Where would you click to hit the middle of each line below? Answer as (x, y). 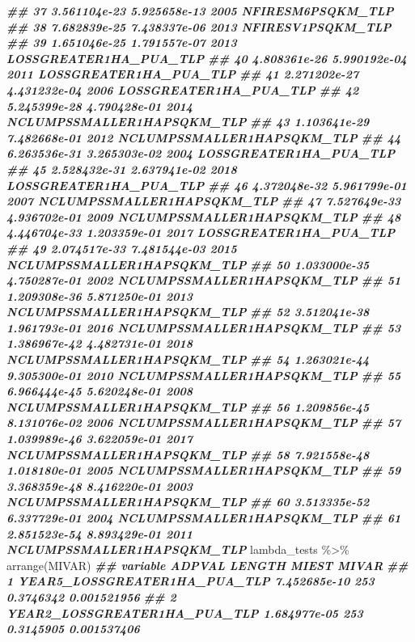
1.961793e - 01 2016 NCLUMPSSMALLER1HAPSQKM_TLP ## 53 (204, 327)
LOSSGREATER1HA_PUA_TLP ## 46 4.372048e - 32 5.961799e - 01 (207, 185)
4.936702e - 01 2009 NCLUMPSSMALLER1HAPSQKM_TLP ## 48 (204, 216)
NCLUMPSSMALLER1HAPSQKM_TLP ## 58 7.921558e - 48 (188, 454)
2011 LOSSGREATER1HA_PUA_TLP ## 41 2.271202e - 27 (183, 74)
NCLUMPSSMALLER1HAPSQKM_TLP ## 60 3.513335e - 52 (188, 502)
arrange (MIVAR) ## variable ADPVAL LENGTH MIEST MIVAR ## (207, 565)
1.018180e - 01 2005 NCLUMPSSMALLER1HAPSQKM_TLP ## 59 (204, 470)
